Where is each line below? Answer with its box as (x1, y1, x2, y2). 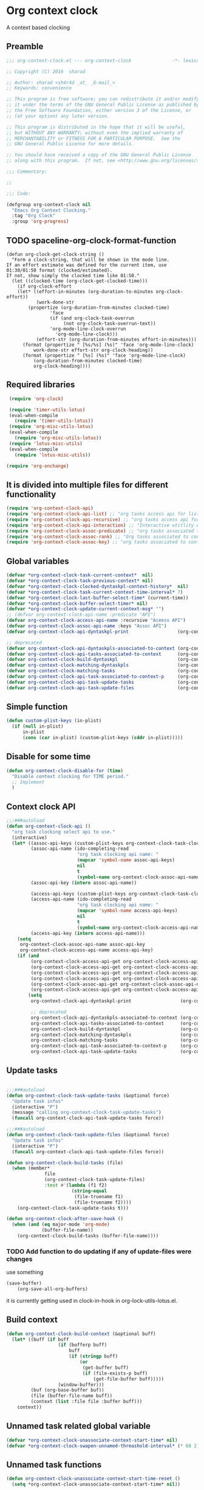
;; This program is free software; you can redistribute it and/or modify (6, 96, 200, 102)
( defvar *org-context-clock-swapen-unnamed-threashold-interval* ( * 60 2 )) (6, 1443, 202, 1449)
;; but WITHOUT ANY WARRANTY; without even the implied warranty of (6, 129, 183, 136)
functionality (6, 489, 56, 499)
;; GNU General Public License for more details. (6, 141, 135, 147)
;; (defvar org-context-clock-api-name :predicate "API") (6, 612, 156, 618)
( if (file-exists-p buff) (82, 1370, 148, 1376)
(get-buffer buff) (82, 1364, 129, 1371)
